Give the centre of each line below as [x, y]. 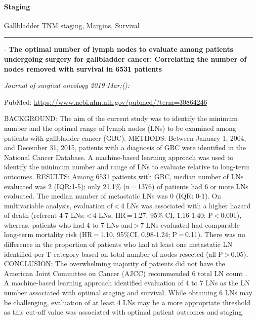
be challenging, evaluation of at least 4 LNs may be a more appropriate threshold [127, 302]
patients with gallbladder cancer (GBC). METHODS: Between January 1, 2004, [125, 138]
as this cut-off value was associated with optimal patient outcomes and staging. [124, 312]
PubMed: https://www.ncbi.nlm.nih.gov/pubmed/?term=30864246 [106, 101]
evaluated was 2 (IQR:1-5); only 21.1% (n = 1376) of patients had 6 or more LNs [126, 186]
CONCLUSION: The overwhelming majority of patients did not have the [115, 263]
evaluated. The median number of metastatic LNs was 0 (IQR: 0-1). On [113, 196]
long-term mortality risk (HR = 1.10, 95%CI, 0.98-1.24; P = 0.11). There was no [125, 234]
